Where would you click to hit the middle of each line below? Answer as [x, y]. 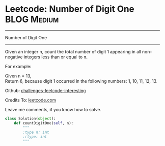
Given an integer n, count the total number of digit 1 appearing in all [73, 51]
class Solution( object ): [30, 119]
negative [14, 57]
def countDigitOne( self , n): [44, 123]
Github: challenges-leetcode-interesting [45, 90]
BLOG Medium [32, 19]
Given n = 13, [18, 76]
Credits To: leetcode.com [31, 100]
